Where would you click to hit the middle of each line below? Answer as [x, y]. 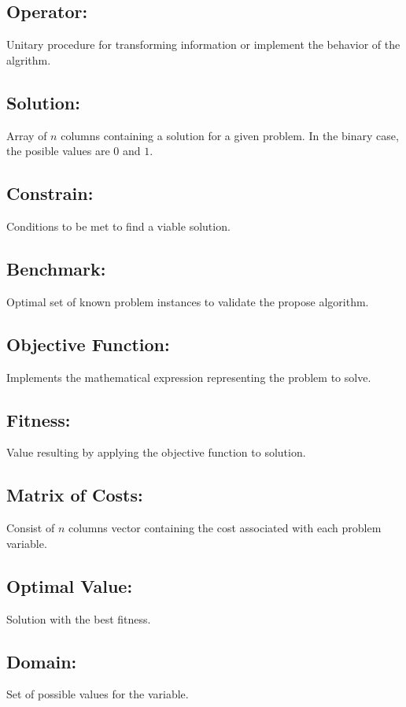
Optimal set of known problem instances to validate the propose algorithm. [188, 301]
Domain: [42, 661]
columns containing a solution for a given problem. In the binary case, [230, 135]
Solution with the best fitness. [79, 618]
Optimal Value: [70, 585]
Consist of [31, 528]
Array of [27, 135]
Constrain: [50, 193]
